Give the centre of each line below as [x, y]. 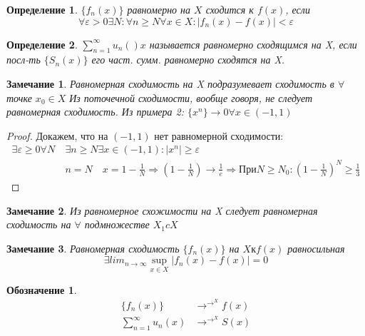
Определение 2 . [42, 44]
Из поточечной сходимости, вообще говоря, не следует [191, 97]
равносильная [316, 248]
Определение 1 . [42, 9]
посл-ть [24, 60]
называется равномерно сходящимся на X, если [253, 44]
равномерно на [159, 9]
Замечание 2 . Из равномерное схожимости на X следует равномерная [162, 210]
